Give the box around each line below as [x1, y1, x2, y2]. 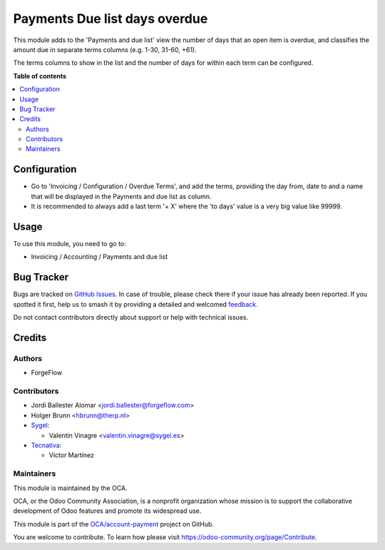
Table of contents [13, 71, 67, 80]
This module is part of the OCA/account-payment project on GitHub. [13, 519, 214, 528]
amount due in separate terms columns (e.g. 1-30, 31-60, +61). [13, 45, 197, 54]
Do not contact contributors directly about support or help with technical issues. [13, 313, 249, 322]
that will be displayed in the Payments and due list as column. [31, 192, 212, 200]
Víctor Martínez [48, 451, 95, 459]
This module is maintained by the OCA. [13, 484, 128, 492]
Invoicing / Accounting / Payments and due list [31, 253, 168, 261]
